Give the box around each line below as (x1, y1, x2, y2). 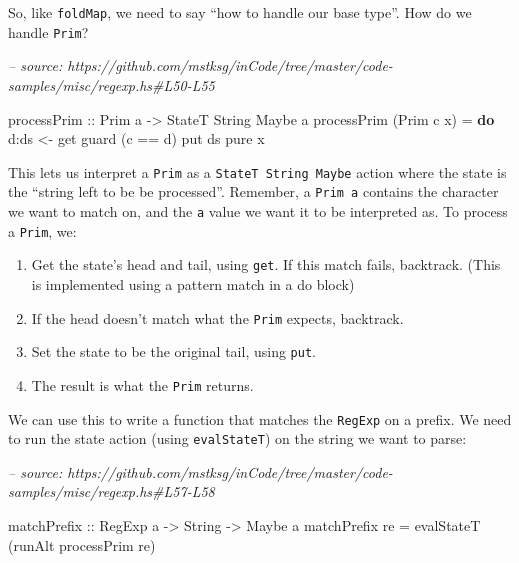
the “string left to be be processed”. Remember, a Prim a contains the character (8, 181, 499, 202)
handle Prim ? (8, 21, 89, 42)
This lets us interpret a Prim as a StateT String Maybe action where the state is (8, 161, 507, 182)
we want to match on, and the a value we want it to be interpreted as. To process (8, 201, 508, 221)
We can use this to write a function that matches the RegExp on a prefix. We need (8, 408, 512, 429)
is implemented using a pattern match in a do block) (31, 273, 355, 294)
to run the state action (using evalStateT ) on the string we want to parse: (8, 428, 467, 449)
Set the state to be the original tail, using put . (31, 341, 316, 362)
